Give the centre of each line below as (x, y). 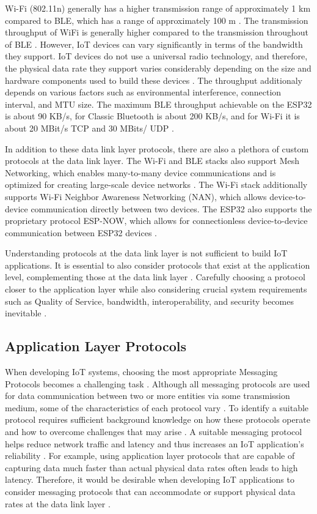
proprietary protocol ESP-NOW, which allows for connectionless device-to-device (156, 221)
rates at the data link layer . (58, 503)
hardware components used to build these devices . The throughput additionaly (154, 80)
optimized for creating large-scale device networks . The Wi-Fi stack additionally (156, 184)
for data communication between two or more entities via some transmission (148, 396)
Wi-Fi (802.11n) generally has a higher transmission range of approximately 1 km (158, 8)
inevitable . (26, 313)
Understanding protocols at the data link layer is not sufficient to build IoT (146, 253)
